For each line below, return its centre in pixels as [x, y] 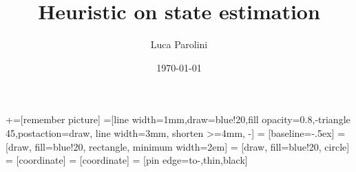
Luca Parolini [179, 44]
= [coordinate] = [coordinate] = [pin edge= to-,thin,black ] [127, 160]
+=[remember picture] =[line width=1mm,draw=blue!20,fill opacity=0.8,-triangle [178, 119]
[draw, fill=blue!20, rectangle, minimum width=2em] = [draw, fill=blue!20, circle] [178, 146]
